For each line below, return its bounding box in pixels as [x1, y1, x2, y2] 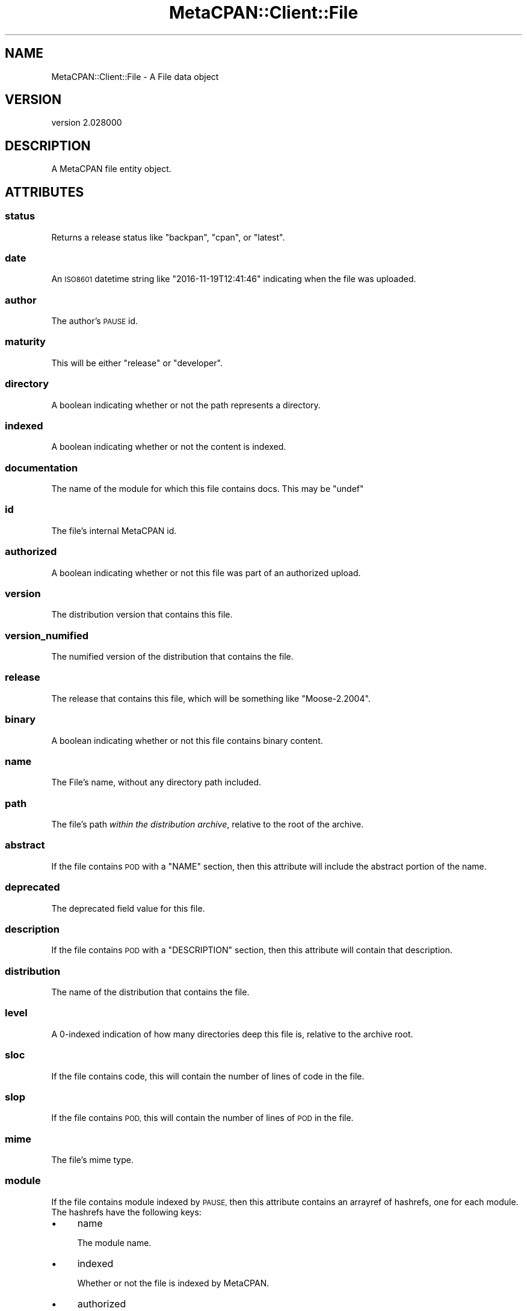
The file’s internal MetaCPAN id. [51, 525, 177, 536]
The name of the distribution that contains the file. [51, 987, 250, 997]
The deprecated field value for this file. [51, 903, 205, 913]
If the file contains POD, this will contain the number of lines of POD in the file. [51, 1113, 354, 1123]
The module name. [77, 1237, 152, 1248]
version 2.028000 [51, 117, 122, 128]
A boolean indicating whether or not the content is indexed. [51, 441, 286, 452]
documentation [5, 461, 78, 474]
